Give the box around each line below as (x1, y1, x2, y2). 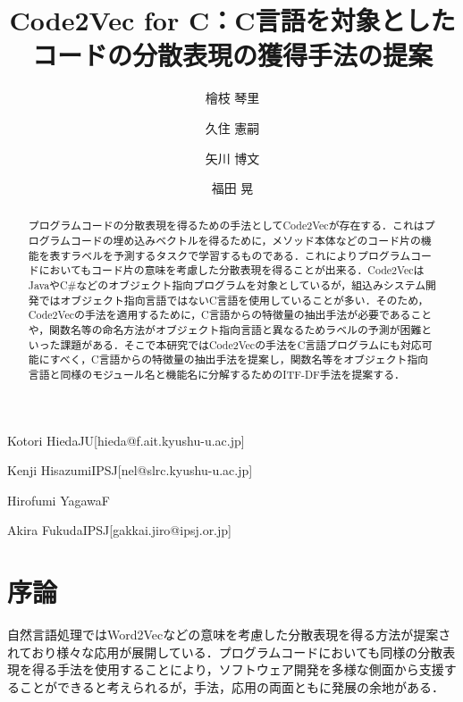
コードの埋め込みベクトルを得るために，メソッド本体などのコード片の (71, 233, 421, 248)
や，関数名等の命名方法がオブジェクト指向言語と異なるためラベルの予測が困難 (28, 322, 422, 338)
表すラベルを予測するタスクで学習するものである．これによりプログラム (49, 247, 411, 263)
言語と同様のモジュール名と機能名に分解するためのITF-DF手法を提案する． (28, 367, 405, 382)
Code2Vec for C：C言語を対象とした (9, 2, 456, 38)
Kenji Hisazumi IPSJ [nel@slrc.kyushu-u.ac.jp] (7, 461, 253, 480)
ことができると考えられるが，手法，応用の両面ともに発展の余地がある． (19, 677, 444, 696)
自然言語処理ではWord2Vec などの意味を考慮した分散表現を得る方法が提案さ (7, 625, 451, 644)
